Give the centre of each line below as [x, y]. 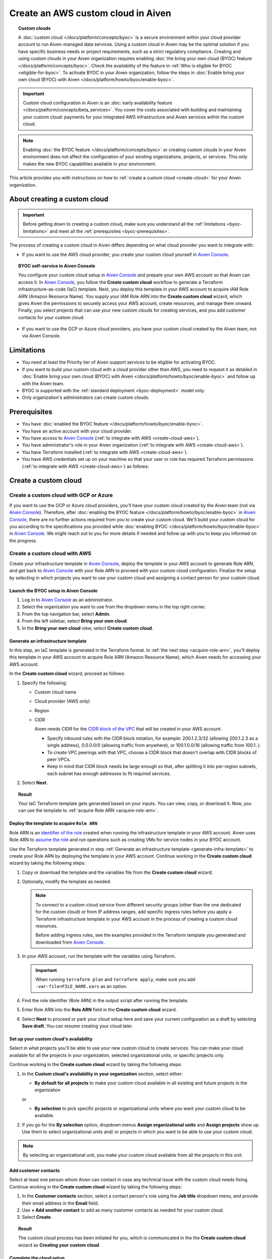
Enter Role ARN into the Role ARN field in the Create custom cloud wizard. [99, 1010]
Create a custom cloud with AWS [50, 553]
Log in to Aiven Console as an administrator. [67, 600]
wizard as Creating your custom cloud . [59, 1245]
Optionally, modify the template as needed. [66, 882]
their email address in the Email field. [60, 1203]
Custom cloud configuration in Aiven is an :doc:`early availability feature [97, 103]
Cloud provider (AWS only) [62, 701]
